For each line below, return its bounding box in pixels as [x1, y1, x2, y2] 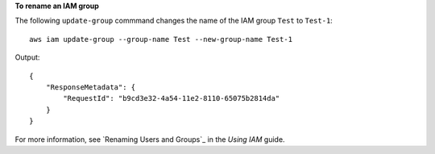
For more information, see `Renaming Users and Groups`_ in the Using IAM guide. [14, 134, 285, 144]
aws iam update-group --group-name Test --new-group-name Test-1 [29, 35, 293, 44]
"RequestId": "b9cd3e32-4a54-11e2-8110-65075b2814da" [63, 94, 280, 103]
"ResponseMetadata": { [45, 82, 136, 92]
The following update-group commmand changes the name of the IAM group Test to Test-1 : [14, 16, 333, 26]
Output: [14, 52, 40, 62]
